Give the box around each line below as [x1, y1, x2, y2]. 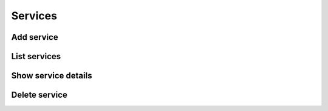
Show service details [11, 71, 92, 81]
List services [11, 51, 61, 62]
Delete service [11, 90, 68, 100]
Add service [11, 32, 58, 42]
